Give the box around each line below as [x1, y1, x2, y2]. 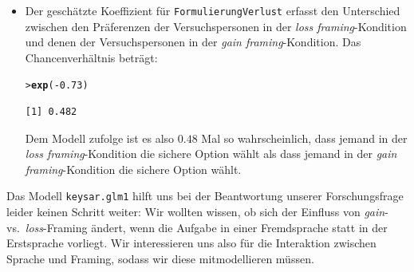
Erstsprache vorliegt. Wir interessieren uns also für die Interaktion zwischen [6, 235, 377, 251]
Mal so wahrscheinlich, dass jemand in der [201, 129, 408, 146]
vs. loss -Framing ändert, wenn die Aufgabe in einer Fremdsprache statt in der [6, 219, 388, 235]
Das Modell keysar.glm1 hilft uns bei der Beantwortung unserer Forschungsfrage [6, 187, 404, 204]
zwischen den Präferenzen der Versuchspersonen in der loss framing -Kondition [25, 18, 407, 34]
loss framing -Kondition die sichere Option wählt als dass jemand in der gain [25, 145, 397, 162]
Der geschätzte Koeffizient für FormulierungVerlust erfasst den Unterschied [25, 2, 400, 18]
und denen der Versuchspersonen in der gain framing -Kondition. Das [25, 34, 361, 50]
